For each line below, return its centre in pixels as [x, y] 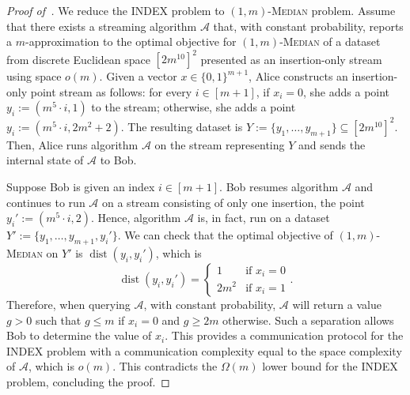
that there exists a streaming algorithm [102, 26]
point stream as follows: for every [111, 91]
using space [34, 76]
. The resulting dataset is [182, 126]
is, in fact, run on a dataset [264, 218]
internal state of [45, 160]
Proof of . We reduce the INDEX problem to [116, 10]
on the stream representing [220, 144]
